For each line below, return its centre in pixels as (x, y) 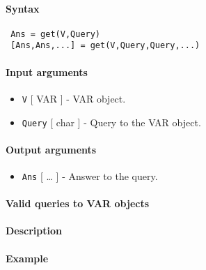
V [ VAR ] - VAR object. (74, 98)
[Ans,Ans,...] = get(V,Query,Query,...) (105, 46)
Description (34, 231)
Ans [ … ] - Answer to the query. (90, 176)
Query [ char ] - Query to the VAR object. (111, 122)
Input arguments (47, 72)
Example (27, 258)
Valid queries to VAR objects (78, 203)
